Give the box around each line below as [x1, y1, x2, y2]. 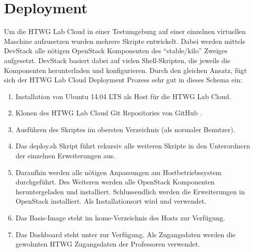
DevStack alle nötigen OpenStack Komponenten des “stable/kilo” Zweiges [4, 45, 228, 56]
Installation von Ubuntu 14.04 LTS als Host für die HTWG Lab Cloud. [15, 91, 231, 101]
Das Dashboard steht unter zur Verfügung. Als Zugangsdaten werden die [15, 229, 236, 239]
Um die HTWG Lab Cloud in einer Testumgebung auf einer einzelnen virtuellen [4, 26, 246, 36]
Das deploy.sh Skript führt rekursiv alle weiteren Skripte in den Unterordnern [15, 141, 251, 151]
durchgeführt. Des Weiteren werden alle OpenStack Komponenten [15, 177, 215, 187]
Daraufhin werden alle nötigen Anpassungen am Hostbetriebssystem [15, 167, 222, 177]
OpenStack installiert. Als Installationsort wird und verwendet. [15, 196, 207, 206]
